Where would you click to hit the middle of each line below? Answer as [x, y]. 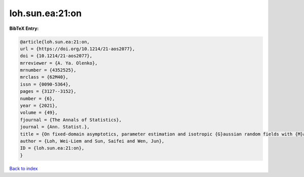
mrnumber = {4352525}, [48, 70]
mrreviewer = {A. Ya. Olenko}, [59, 63]
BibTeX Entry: [24, 28]
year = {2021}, [39, 106]
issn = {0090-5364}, [45, 84]
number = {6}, [37, 98]
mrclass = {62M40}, [44, 77]
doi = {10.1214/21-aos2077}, [56, 56]
